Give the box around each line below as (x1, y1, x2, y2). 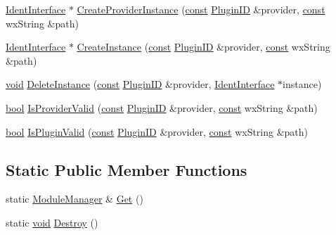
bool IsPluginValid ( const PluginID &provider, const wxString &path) (6, 124, 309, 139)
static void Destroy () (6, 215, 98, 229)
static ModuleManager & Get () (6, 191, 143, 206)
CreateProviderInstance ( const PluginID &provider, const (77, 2, 325, 16)
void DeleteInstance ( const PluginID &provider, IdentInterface (6, 77, 275, 91)
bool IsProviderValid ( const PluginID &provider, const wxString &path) (6, 100, 318, 115)
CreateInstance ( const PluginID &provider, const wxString (77, 39, 330, 54)
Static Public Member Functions (6, 158, 247, 180)
